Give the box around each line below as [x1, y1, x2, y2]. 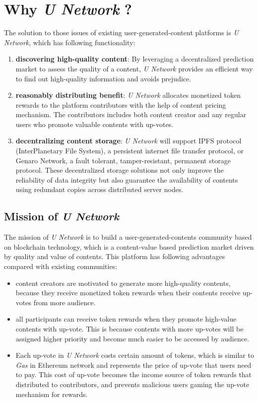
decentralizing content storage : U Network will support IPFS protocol [15, 135, 242, 146]
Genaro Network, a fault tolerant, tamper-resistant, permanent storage [15, 155, 231, 165]
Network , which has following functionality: [4, 37, 135, 47]
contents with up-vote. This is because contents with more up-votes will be [15, 323, 244, 334]
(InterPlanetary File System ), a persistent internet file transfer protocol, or [15, 145, 244, 156]
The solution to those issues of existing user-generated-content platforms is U [4, 27, 239, 38]
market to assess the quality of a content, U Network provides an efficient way [15, 63, 253, 73]
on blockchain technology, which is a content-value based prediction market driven [4, 241, 254, 252]
